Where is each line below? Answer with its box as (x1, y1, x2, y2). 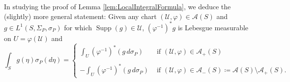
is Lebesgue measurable (177, 22, 249, 32)
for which (64, 22, 92, 32)
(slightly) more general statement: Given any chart (4, 11, 157, 21)
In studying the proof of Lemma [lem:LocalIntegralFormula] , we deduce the (4, 1, 231, 11)
